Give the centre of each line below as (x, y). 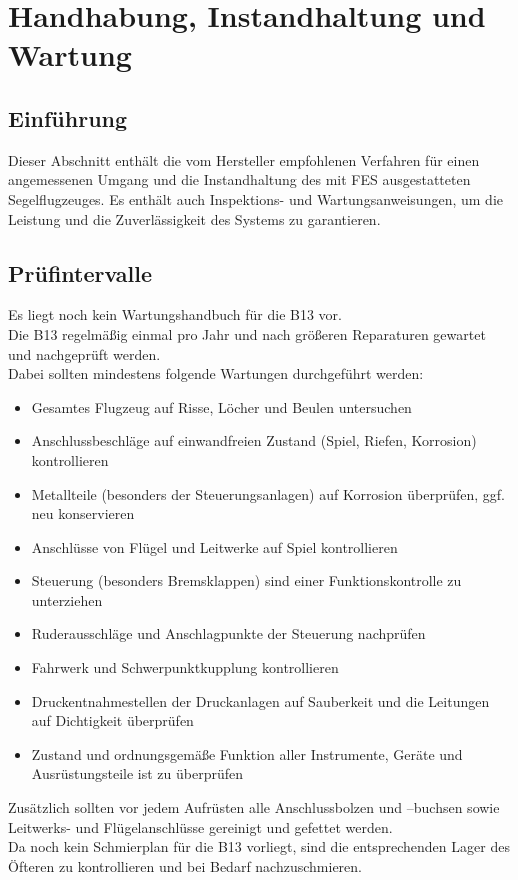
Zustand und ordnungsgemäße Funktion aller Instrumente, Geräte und (247, 753)
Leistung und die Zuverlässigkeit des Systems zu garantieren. (194, 218)
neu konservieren (83, 513)
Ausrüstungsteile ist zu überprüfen (137, 773)
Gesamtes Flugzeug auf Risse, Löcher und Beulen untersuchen (221, 406)
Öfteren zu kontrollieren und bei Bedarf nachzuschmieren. (185, 865)
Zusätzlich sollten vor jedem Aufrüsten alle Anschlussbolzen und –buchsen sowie (254, 807)
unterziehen (67, 599)
